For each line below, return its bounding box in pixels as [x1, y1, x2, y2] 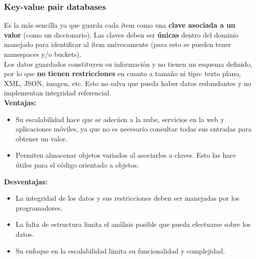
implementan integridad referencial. [4, 87, 111, 98]
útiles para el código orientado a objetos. [15, 159, 139, 170]
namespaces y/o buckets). [4, 49, 82, 59]
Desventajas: [4, 176, 48, 186]
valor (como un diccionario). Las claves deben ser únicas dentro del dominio [4, 29, 239, 40]
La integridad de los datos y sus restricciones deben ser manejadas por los [15, 193, 240, 203]
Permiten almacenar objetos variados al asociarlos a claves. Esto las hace [15, 150, 236, 160]
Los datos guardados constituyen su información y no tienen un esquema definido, [4, 58, 253, 69]
